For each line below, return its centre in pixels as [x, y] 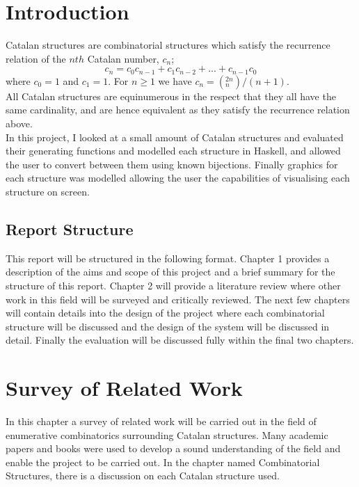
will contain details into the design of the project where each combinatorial [165, 313]
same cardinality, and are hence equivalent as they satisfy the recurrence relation [178, 110]
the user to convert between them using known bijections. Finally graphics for [172, 164]
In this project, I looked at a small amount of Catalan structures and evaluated [175, 137]
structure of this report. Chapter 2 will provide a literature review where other [173, 285]
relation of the [36, 58]
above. [19, 123]
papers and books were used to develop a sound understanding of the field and [173, 448]
